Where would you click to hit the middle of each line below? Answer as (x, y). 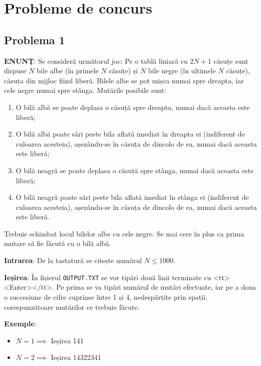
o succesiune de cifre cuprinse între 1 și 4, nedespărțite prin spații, (106, 296)
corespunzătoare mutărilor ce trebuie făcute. (72, 307)
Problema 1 (35, 39)
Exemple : (20, 324)
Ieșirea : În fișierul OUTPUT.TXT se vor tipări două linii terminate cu (108, 277)
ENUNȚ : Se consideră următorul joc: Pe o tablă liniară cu (96, 60)
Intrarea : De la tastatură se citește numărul (73, 260)
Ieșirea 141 (67, 340)
